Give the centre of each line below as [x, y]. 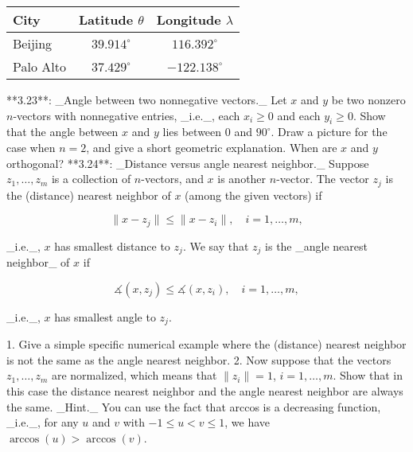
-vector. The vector [323, 179]
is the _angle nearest [316, 245]
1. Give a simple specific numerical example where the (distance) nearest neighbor [206, 344]
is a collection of [91, 179]
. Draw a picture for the [329, 132]
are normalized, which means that [134, 375]
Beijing [33, 43]
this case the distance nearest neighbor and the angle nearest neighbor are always [205, 390]
